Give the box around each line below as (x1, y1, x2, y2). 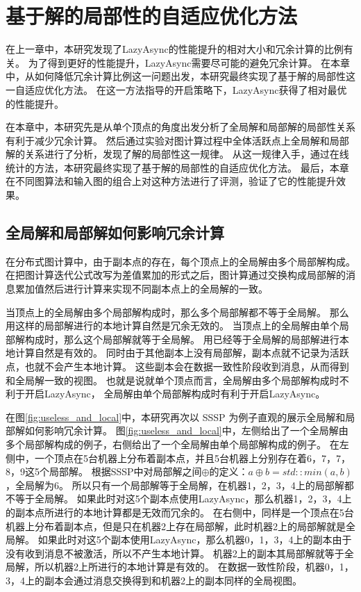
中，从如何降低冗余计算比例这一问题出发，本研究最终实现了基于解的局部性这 (6, 69, 355, 83)
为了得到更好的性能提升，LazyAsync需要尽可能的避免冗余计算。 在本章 (28, 55, 351, 69)
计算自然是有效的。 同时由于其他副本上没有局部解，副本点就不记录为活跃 (15, 345, 349, 360)
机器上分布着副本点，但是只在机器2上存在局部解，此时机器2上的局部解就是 (6, 518, 346, 533)
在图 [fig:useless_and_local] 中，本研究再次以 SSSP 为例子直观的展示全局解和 (6, 409, 346, 424)
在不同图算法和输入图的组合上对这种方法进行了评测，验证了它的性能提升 (6, 174, 336, 188)
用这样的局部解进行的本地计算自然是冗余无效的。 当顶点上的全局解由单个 (6, 318, 339, 333)
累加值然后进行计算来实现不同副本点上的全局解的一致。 (15, 281, 268, 296)
